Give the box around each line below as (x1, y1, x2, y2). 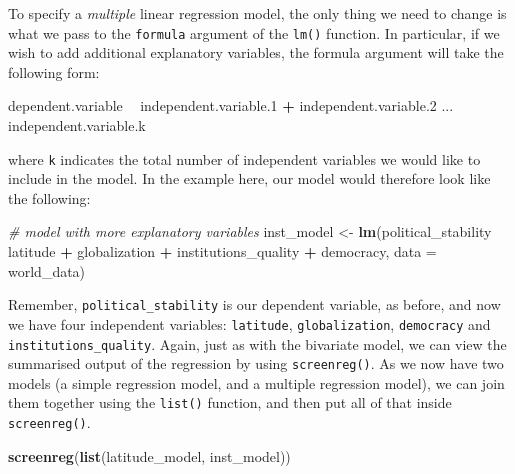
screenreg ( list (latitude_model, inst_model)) (8, 445, 291, 466)
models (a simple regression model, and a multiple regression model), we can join (8, 372, 505, 393)
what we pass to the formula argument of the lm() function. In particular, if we (8, 22, 500, 43)
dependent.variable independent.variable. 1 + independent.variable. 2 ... (8, 95, 454, 116)
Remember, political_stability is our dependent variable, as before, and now (8, 294, 501, 315)
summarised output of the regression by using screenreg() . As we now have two (8, 353, 504, 374)
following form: (8, 61, 100, 82)
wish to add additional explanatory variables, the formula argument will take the (8, 42, 504, 63)
